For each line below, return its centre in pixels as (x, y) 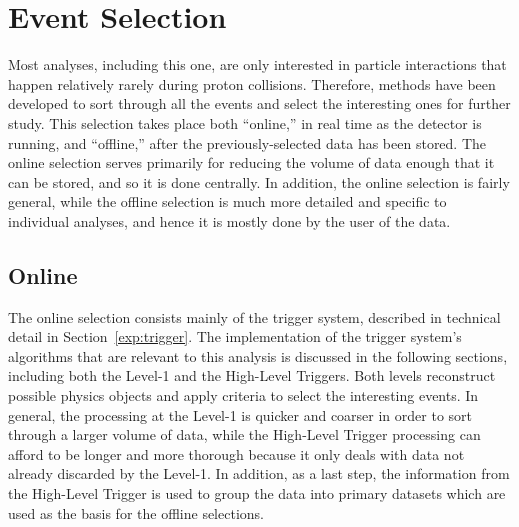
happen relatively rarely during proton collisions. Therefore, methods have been (252, 83)
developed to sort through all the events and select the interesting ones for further (259, 103)
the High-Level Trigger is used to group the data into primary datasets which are (257, 493)
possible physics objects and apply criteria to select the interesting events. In (243, 395)
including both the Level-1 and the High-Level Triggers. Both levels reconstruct (252, 375)
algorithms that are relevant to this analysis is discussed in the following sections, (258, 355)
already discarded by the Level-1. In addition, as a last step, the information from (259, 473)
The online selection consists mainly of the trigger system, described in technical (254, 316)
